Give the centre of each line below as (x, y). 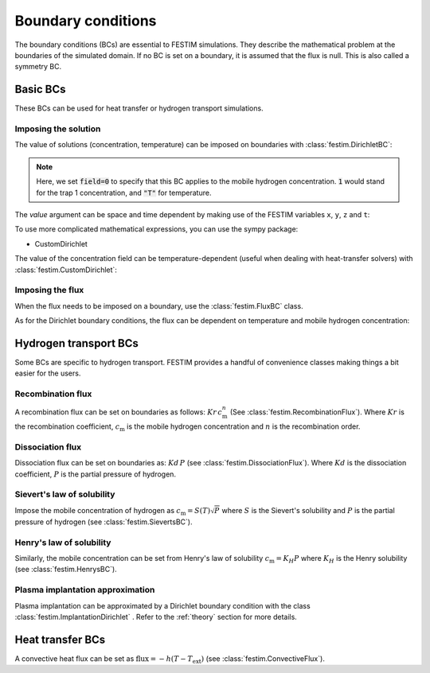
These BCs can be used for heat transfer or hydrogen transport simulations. (139, 108)
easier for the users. (48, 373)
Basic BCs (41, 89)
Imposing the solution (58, 129)
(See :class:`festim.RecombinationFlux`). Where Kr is (317, 412)
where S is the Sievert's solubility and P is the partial (309, 510)
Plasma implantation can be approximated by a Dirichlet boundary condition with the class (162, 605)
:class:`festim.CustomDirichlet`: (66, 270)
